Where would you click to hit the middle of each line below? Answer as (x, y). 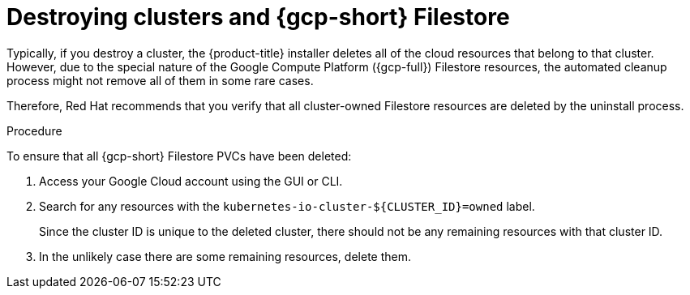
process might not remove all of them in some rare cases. (160, 80)
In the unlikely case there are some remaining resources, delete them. (225, 256)
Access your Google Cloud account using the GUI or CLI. (191, 181)
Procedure (34, 130)
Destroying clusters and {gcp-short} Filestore (258, 17)
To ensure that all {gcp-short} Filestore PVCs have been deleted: (179, 156)
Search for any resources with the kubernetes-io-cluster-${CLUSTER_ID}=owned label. (287, 206)
